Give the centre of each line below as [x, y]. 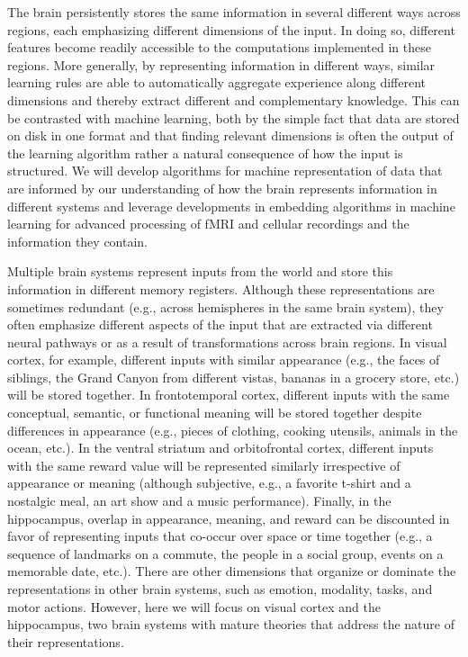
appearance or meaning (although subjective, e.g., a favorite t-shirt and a [209, 483]
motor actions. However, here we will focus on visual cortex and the [194, 606]
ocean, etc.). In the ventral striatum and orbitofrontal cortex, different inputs [220, 448]
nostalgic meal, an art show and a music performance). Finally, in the [199, 501]
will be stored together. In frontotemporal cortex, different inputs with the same [229, 395]
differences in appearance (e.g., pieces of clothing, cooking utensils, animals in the [233, 430]
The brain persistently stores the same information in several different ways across [234, 12]
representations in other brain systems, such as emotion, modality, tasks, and [220, 589]
